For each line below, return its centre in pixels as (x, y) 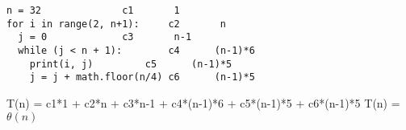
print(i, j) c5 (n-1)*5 (131, 64)
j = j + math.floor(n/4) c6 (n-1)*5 (142, 77)
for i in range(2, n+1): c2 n (117, 24)
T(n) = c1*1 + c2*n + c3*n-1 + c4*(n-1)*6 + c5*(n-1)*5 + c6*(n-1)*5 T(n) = (203, 102)
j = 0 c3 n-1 (105, 37)
